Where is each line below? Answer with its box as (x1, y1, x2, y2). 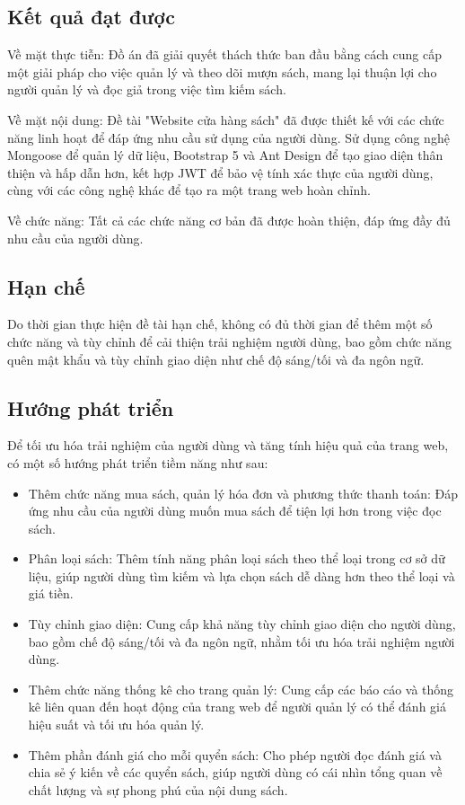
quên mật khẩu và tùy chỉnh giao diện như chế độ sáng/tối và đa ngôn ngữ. (7, 349, 425, 368)
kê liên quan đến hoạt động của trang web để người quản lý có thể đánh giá (28, 697, 446, 716)
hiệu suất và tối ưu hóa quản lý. (28, 715, 205, 734)
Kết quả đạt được (7, 3, 175, 31)
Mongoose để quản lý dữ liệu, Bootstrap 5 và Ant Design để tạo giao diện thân (7, 146, 443, 164)
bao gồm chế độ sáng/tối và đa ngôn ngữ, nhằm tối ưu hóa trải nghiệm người (28, 632, 455, 650)
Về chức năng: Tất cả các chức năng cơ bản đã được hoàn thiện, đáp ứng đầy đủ (7, 210, 451, 229)
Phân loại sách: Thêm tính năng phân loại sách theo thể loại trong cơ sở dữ (28, 549, 445, 568)
